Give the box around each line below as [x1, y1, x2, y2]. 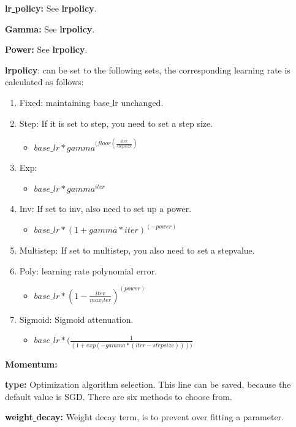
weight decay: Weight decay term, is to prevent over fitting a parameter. [5, 410, 284, 423]
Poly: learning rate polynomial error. [19, 264, 157, 277]
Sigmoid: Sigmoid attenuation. [19, 312, 134, 325]
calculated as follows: [5, 75, 84, 88]
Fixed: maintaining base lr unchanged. [19, 96, 164, 108]
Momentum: [5, 357, 58, 370]
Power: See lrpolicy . [5, 43, 88, 56]
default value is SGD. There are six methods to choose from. [5, 390, 232, 402]
